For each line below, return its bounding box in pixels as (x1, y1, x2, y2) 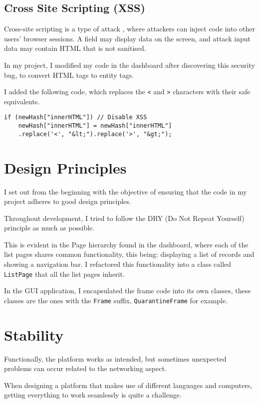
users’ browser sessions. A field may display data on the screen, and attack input (4, 33, 251, 43)
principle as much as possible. (4, 222, 95, 233)
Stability (4, 324, 64, 345)
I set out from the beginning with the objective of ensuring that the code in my (4, 186, 247, 197)
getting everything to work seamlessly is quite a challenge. (4, 390, 182, 400)
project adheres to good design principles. (4, 196, 131, 206)
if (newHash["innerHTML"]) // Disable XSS (4, 114, 147, 121)
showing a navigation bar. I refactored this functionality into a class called (4, 259, 232, 269)
